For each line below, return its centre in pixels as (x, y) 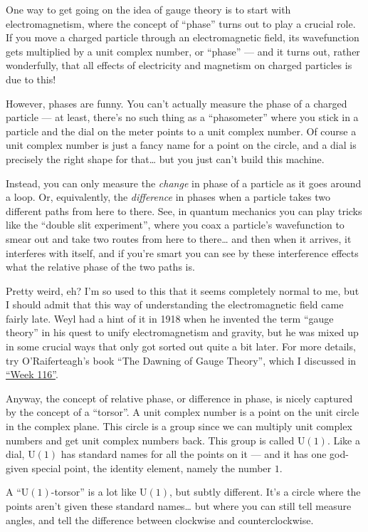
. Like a (343, 440)
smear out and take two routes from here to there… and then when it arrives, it (179, 238)
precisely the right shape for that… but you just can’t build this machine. (165, 158)
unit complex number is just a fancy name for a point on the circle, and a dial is (181, 145)
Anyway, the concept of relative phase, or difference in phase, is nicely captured (179, 398)
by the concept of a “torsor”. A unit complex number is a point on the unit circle (183, 412)
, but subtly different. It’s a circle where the (265, 492)
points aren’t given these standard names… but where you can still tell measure (179, 506)
